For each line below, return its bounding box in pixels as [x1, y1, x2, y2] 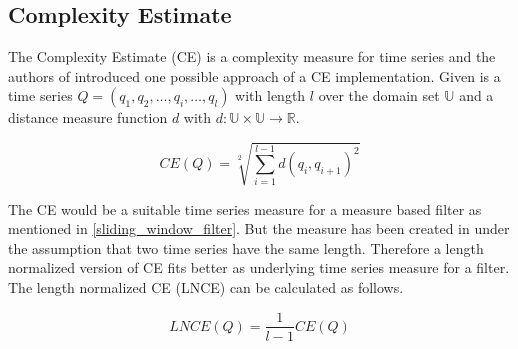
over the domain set [318, 85, 440, 106]
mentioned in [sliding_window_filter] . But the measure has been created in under [8, 218, 510, 239]
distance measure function [8, 107, 168, 128]
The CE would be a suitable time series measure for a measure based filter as [8, 198, 482, 219]
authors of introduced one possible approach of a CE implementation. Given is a [8, 65, 501, 86]
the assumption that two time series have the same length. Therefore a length [8, 237, 484, 258]
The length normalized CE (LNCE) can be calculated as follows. [8, 276, 404, 297]
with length [235, 85, 306, 106]
